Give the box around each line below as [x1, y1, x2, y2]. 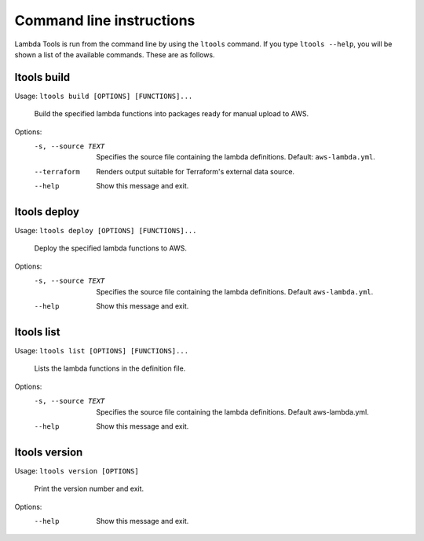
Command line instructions [14, 12, 196, 29]
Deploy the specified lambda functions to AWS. [34, 243, 188, 253]
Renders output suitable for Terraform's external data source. [96, 166, 294, 176]
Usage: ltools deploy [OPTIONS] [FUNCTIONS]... [14, 226, 197, 236]
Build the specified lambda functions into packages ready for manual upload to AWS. [34, 109, 309, 119]
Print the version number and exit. [34, 484, 144, 494]
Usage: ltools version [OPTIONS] [14, 466, 139, 475]
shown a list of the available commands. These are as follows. [14, 49, 215, 59]
